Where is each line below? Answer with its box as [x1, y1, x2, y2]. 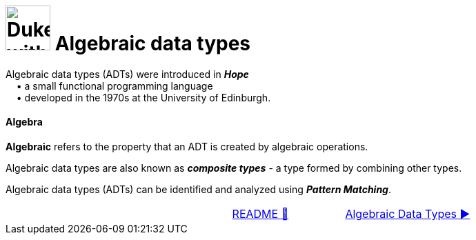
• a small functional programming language [16, 79, 213, 92]
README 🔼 [232, 206, 289, 221]
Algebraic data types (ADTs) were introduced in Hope [6, 68, 249, 80]
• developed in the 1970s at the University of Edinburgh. [16, 91, 271, 103]
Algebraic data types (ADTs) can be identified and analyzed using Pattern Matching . [6, 183, 392, 195]
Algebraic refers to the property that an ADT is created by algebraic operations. [6, 140, 368, 152]
